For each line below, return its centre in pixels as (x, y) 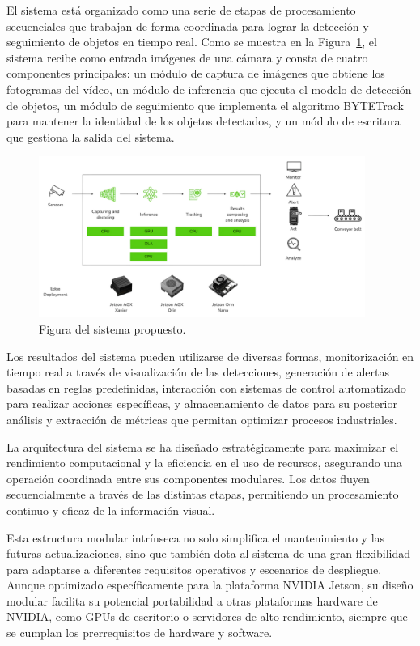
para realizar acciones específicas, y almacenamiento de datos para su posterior (202, 404)
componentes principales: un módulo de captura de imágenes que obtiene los (196, 73)
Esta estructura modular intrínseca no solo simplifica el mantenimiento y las (196, 537)
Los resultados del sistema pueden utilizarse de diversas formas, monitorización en (210, 356)
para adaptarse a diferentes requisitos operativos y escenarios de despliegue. (194, 569)
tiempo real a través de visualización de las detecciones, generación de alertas (198, 372)
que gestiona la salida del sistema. (91, 136)
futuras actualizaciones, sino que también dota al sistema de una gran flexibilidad (209, 553)
